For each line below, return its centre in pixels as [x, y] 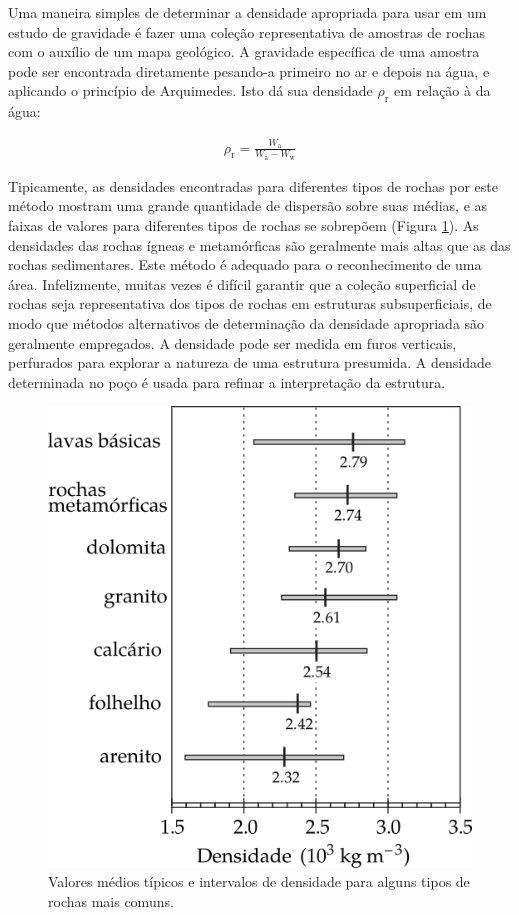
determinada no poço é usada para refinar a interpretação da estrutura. [227, 381]
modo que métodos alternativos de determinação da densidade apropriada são [246, 322]
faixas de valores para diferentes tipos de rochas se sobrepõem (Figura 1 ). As [243, 224]
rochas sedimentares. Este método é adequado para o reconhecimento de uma [245, 264]
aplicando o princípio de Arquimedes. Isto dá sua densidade [190, 90]
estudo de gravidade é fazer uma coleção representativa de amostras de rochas [246, 31]
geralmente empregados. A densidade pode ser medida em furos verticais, [232, 342]
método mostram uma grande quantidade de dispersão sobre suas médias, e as [248, 205]
